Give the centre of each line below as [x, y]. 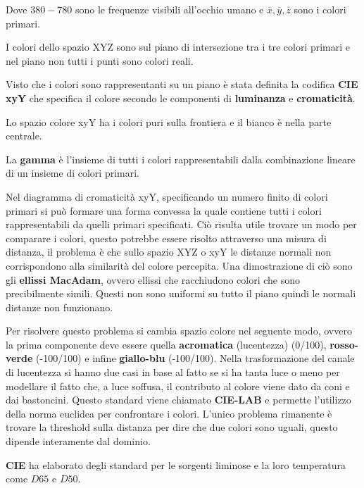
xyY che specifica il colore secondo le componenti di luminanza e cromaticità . [181, 98]
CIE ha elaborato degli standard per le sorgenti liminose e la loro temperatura [176, 464]
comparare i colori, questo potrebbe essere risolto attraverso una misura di [166, 238]
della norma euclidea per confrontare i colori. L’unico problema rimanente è [169, 413]
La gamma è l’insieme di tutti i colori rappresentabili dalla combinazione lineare [181, 159]
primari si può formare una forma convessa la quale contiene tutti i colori [164, 210]
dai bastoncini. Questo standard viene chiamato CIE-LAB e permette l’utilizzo [178, 400]
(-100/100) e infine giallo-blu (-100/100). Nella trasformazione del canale [195, 358]
